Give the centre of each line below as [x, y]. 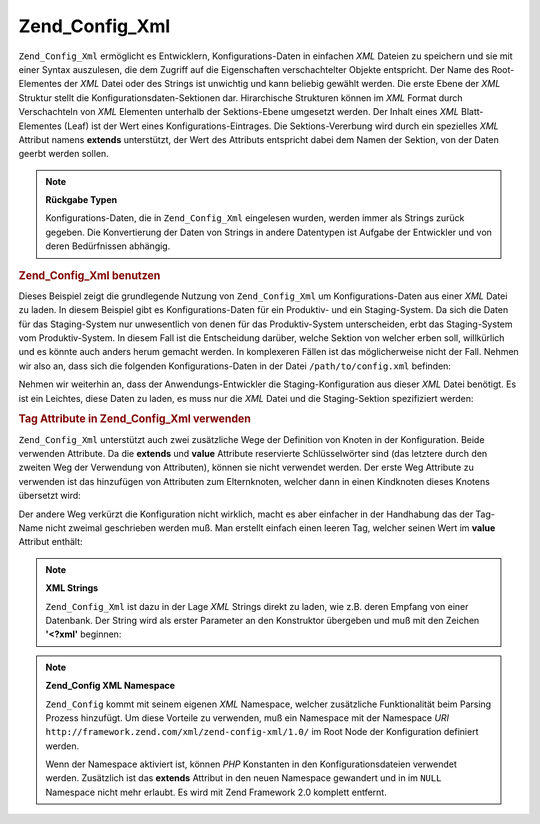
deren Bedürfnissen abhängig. [108, 246]
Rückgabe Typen [81, 200]
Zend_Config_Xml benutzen [89, 275]
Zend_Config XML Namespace [110, 686]
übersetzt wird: [50, 496]
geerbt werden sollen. [63, 154]
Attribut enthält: [51, 542]
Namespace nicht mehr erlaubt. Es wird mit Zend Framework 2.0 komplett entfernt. [216, 792]
